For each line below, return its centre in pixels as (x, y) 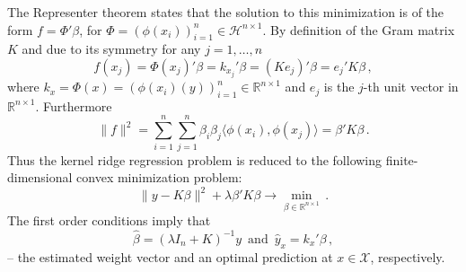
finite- (402, 159)
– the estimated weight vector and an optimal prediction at (170, 256)
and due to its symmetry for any (111, 49)
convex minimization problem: (159, 177)
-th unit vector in (411, 87)
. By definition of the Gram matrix (359, 29)
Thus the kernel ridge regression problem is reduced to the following (195, 159)
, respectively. (408, 256)
